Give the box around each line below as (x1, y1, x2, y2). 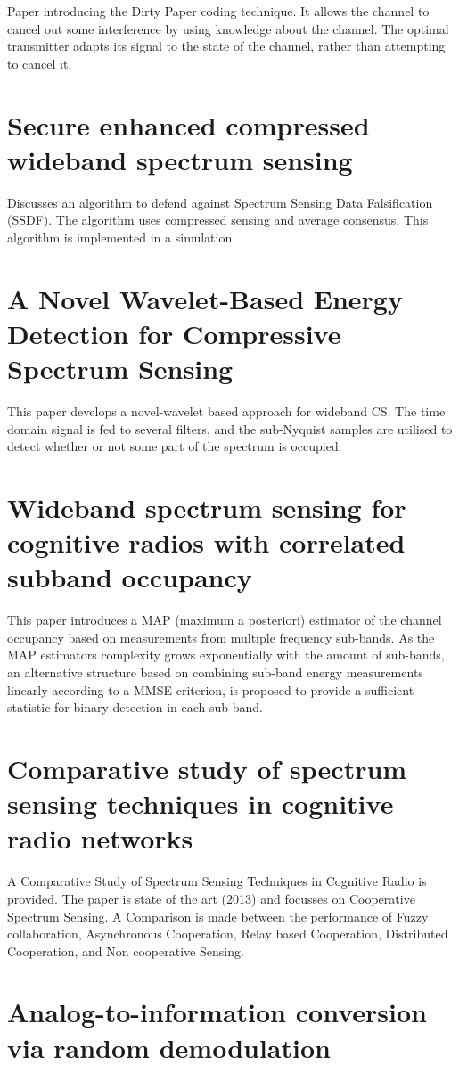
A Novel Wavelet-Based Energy (7, 280, 403, 316)
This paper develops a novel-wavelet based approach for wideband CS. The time (7, 401, 446, 420)
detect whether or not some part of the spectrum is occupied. (7, 437, 342, 455)
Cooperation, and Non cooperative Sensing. (7, 941, 244, 960)
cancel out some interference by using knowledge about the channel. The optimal (7, 19, 449, 37)
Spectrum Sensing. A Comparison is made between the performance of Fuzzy (7, 906, 429, 925)
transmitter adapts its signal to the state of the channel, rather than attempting (7, 37, 446, 55)
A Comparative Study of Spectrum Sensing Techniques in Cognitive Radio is (7, 872, 427, 890)
